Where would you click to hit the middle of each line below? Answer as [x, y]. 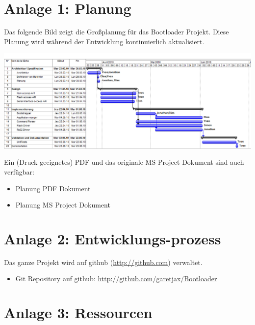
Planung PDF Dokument [53, 188]
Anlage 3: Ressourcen [78, 312]
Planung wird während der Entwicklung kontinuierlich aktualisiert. [104, 41]
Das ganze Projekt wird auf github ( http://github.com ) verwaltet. [103, 262]
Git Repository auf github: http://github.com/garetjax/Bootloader [116, 279]
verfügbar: [19, 171]
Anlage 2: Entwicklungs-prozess [113, 238]
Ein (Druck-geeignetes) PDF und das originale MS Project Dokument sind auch [124, 162]
